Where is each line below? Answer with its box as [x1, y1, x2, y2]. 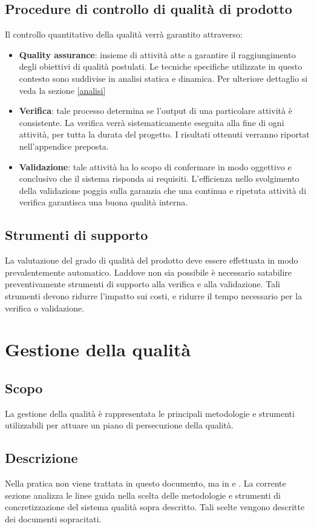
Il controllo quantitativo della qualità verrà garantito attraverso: [5, 28, 243, 41]
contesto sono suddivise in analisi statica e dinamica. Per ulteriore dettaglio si [19, 72, 308, 84]
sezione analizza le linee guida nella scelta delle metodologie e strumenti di [5, 488, 281, 501]
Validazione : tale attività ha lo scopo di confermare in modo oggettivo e [19, 160, 292, 173]
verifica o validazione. [5, 301, 85, 314]
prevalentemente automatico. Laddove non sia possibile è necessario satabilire [5, 265, 292, 278]
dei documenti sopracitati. [5, 512, 102, 525]
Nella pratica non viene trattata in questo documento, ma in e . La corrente [5, 477, 286, 490]
